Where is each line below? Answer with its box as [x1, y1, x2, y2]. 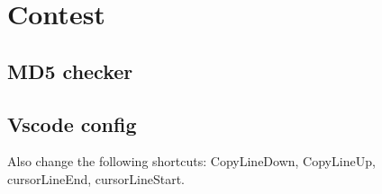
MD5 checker [7, 57, 133, 84]
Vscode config [7, 110, 137, 137]
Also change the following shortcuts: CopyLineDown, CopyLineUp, [7, 152, 376, 171]
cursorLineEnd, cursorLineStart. [7, 169, 185, 188]
